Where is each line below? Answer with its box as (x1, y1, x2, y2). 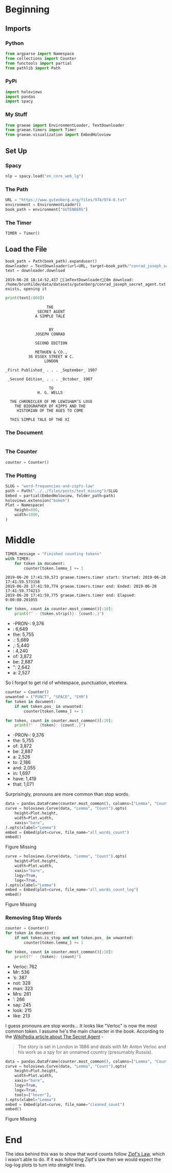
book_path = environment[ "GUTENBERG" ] (5, 207, 88, 212)
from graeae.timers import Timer (5, 127, 77, 133)
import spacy (5, 99, 33, 104)
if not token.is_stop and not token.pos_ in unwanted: (14, 936, 134, 941)
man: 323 (12, 985, 33, 992)
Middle (5, 535, 36, 546)
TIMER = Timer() (5, 231, 40, 236)
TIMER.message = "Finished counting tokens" (5, 551, 102, 556)
